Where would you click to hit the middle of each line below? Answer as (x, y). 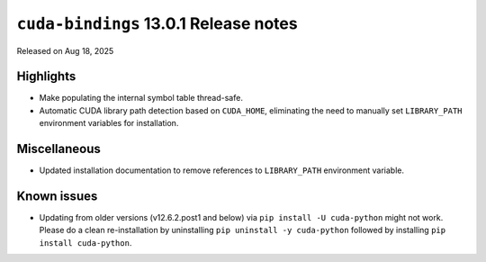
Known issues (57, 196)
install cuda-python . (85, 242)
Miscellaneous (58, 149)
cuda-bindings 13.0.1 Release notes (157, 23)
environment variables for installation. (109, 123)
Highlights (46, 77)
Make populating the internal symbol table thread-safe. (141, 98)
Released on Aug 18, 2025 (65, 50)
